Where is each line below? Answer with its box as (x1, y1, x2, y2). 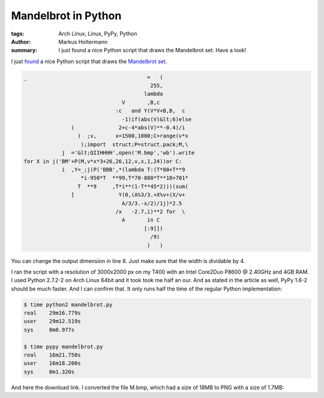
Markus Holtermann (58, 38, 108, 45)
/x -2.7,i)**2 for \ (115, 208, 185, 215)
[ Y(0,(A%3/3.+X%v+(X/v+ (71, 191, 185, 198)
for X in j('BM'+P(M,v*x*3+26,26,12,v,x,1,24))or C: (23, 158, 182, 164)
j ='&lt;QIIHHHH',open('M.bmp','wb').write (61, 149, 195, 156)
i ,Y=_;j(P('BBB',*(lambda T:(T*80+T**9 (61, 166, 185, 173)
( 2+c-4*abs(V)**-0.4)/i (71, 124, 185, 131)
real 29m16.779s (23, 310, 81, 316)
